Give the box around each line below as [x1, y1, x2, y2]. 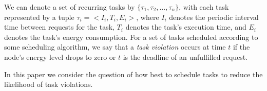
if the [233, 41, 250, 52]
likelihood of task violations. [4, 79, 93, 89]
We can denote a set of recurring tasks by [4, 2, 135, 12]
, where [136, 11, 159, 22]
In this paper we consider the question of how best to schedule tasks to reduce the [4, 69, 263, 79]
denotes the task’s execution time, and [125, 21, 246, 32]
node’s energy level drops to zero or [4, 51, 116, 62]
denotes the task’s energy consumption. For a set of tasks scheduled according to [4, 31, 258, 42]
